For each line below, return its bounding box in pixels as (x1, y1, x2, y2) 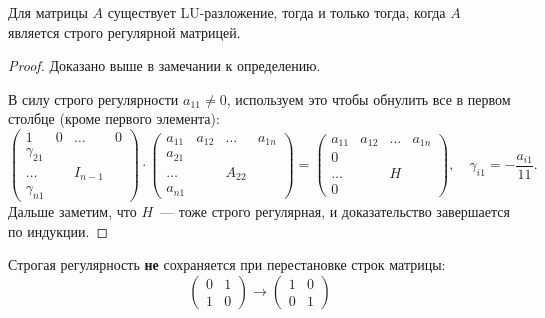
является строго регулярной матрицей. (8, 21, 241, 42)
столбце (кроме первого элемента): (8, 108, 220, 129)
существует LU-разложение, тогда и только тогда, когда (107, 2, 446, 22)
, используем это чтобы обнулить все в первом (226, 88, 511, 109)
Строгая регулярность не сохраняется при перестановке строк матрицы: (8, 254, 446, 275)
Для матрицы (8, 2, 88, 22)
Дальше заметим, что (8, 201, 137, 222)
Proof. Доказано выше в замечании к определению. (8, 55, 321, 76)
